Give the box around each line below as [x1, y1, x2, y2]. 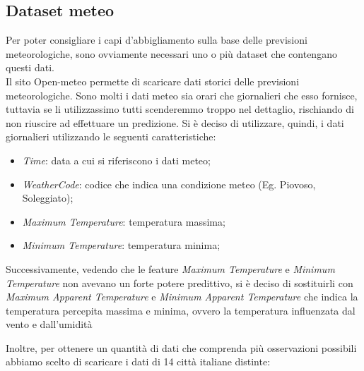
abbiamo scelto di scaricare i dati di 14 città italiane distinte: [6, 354, 271, 369]
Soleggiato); [22, 190, 74, 205]
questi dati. [6, 60, 54, 75]
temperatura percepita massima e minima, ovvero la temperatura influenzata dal [6, 303, 356, 317]
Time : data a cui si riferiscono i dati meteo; [22, 152, 211, 167]
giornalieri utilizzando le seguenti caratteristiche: [6, 129, 216, 144]
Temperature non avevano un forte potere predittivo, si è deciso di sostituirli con [6, 275, 353, 290]
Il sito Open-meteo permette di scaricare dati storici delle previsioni [6, 73, 300, 88]
